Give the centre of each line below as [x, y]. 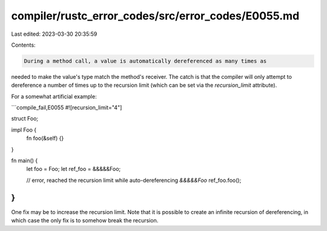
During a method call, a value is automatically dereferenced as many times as [145, 61]
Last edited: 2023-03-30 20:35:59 [54, 34]
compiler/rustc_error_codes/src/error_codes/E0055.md [155, 16]
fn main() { [25, 161]
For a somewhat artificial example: [54, 96]
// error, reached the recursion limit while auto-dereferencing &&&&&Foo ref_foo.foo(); [134, 180]
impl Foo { [24, 130]
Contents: [23, 45]
